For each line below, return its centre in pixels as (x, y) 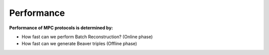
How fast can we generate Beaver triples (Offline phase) (79, 44)
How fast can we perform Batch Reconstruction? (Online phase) (87, 37)
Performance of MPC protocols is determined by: (61, 28)
